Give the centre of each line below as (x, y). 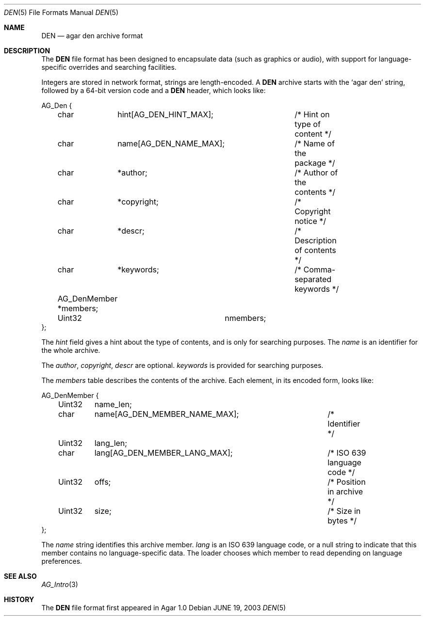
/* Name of (315, 143)
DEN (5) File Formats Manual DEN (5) (61, 12)
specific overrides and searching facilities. (109, 67)
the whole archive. (71, 350)
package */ (315, 163)
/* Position (347, 482)
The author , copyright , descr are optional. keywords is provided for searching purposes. (182, 365)
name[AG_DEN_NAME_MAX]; (171, 143)
